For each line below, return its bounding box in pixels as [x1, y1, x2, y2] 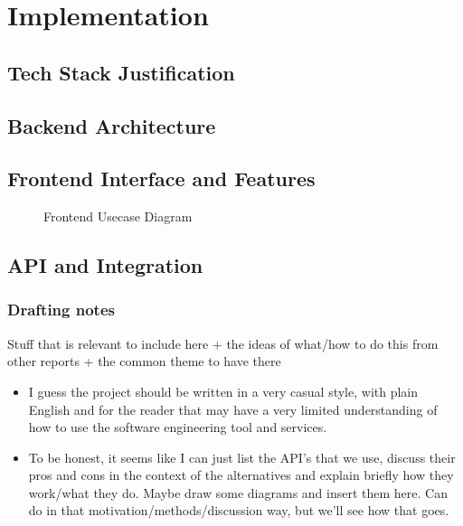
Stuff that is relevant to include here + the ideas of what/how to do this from [7, 333, 439, 352]
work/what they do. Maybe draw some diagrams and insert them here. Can [28, 483, 448, 502]
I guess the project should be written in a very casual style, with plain [28, 381, 419, 400]
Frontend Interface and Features [7, 164, 316, 193]
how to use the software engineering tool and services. [28, 418, 327, 437]
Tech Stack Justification [7, 58, 235, 86]
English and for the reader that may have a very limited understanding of [28, 399, 438, 418]
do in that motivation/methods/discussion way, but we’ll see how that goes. [28, 501, 449, 520]
